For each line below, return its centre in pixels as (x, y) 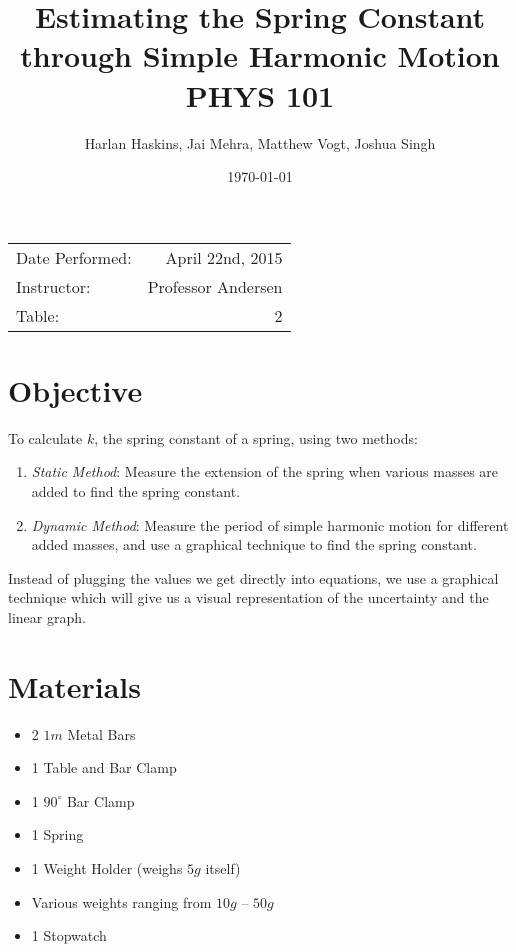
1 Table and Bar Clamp (104, 767)
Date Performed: (74, 257)
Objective (75, 389)
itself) (223, 868)
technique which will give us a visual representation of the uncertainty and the (248, 597)
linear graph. (47, 616)
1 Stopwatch (69, 935)
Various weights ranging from (121, 901)
